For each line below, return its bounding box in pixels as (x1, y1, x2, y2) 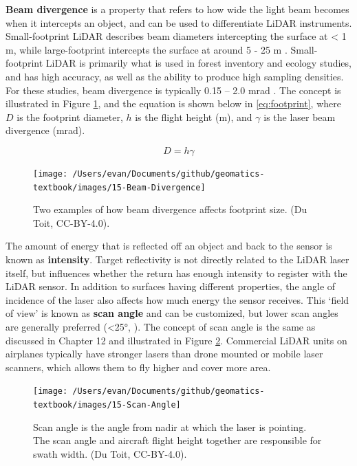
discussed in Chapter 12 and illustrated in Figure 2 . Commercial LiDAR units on (6, 333, 347, 347)
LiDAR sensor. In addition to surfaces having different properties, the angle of (6, 279, 336, 293)
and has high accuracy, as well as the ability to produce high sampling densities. (6, 69, 344, 83)
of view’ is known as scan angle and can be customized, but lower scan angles (6, 306, 338, 320)
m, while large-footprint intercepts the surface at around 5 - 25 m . (6, 42, 288, 56)
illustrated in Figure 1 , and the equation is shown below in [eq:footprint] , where (6, 96, 341, 111)
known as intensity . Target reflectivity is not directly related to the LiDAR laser (6, 252, 349, 267)
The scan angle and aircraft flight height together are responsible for (33, 433, 322, 447)
